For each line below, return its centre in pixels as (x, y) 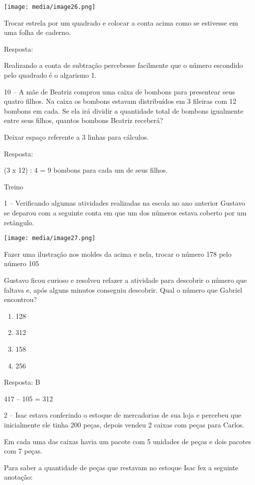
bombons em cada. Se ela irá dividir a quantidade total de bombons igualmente (124, 110)
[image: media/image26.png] (50, 7)
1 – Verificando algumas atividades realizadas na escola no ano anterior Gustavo (125, 203)
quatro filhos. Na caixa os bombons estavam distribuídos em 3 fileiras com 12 (120, 101)
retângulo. (19, 222)
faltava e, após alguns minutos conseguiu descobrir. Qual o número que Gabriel (123, 289)
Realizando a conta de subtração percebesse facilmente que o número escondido (124, 65)
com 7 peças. (23, 451)
